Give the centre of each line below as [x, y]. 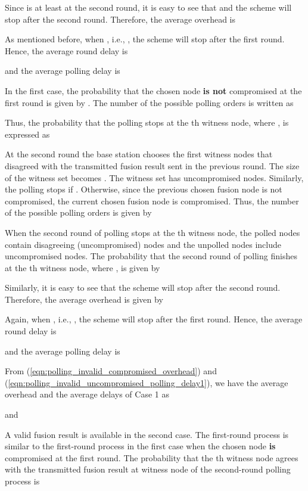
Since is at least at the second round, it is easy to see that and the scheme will [148, 7]
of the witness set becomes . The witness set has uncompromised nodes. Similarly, [154, 177]
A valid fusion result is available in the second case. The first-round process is [147, 434]
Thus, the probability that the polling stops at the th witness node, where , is [147, 122]
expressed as [27, 134]
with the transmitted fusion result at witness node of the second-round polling [148, 469]
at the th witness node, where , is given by [83, 267]
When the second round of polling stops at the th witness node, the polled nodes [153, 232]
